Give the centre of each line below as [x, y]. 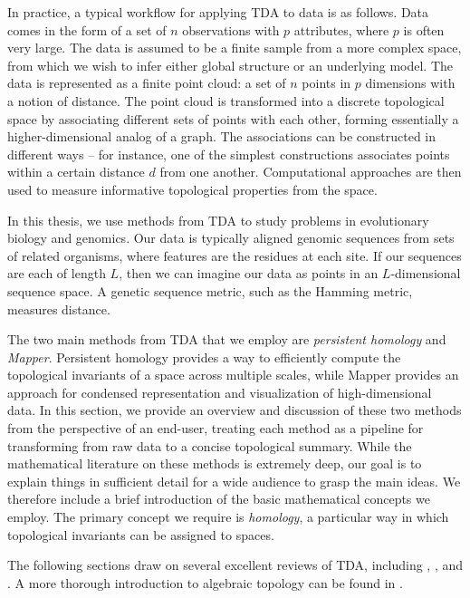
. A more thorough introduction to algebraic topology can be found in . [205, 582]
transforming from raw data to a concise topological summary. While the [210, 445]
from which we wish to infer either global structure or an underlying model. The [230, 65]
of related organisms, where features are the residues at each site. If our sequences [235, 255]
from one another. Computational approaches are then [311, 172]
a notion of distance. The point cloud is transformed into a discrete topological [226, 100]
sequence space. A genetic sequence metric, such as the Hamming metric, [210, 290]
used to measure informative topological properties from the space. [192, 189]
